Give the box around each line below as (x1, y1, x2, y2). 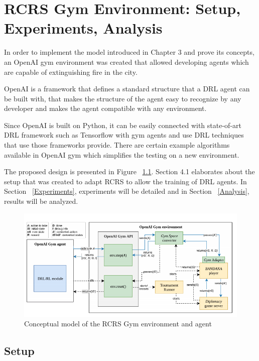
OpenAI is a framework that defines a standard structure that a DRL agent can (4, 83, 250, 94)
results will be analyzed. (4, 196, 78, 206)
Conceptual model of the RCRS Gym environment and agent (24, 318, 212, 329)
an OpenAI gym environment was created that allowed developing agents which (4, 56, 249, 67)
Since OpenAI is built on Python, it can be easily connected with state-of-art (4, 119, 241, 130)
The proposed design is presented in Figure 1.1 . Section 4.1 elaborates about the (4, 166, 255, 177)
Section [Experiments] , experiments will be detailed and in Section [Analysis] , (4, 186, 249, 196)
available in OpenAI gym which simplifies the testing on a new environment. (4, 149, 239, 160)
